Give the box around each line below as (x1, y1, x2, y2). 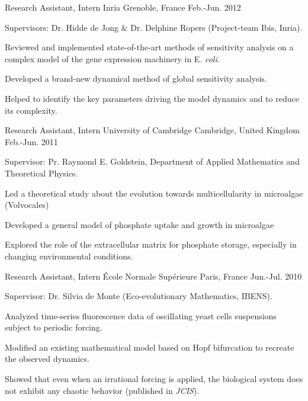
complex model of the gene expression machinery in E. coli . (5, 52, 220, 65)
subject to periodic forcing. (5, 321, 102, 333)
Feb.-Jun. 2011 (5, 135, 58, 147)
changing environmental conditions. (5, 249, 133, 262)
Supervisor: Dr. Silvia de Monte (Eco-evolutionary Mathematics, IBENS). (5, 290, 272, 302)
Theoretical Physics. (5, 166, 78, 179)
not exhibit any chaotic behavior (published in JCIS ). (5, 384, 200, 396)
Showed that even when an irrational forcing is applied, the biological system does (5, 373, 303, 385)
